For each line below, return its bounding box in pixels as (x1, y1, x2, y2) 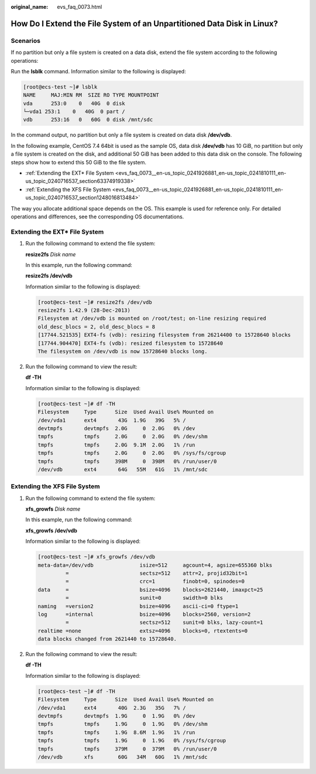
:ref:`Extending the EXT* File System (25, 170, 114, 177)
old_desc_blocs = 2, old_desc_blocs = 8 (37, 323, 155, 330)
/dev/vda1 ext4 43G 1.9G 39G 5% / (37, 417, 187, 424)
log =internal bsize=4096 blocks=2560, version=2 (37, 611, 251, 617)
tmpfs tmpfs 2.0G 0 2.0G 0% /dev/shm (37, 433, 208, 440)
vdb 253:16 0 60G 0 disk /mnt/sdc (23, 116, 153, 123)
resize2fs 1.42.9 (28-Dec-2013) (37, 307, 131, 314)
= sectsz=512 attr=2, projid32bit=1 (65, 570, 248, 576)
